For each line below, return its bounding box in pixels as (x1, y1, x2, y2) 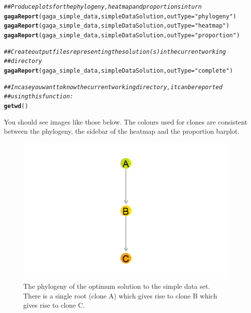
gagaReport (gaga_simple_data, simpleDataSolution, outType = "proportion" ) (4, 31, 240, 39)
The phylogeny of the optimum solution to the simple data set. (23, 281, 210, 291)
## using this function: (4, 93, 74, 100)
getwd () (4, 102, 29, 110)
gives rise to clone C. (23, 300, 85, 310)
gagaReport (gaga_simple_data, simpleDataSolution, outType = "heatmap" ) (4, 22, 230, 30)
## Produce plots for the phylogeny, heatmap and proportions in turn (4, 3, 202, 10)
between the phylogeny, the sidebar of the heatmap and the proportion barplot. (4, 126, 240, 136)
